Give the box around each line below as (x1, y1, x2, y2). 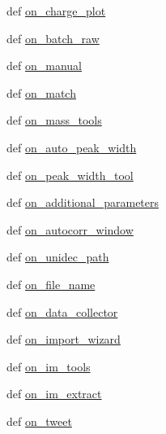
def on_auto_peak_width (6, 138, 137, 156)
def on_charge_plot (6, 2, 106, 19)
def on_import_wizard (6, 331, 121, 348)
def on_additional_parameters (6, 194, 160, 211)
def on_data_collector (6, 303, 118, 320)
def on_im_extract (6, 385, 102, 402)
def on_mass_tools (6, 112, 102, 129)
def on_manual (6, 57, 82, 74)
